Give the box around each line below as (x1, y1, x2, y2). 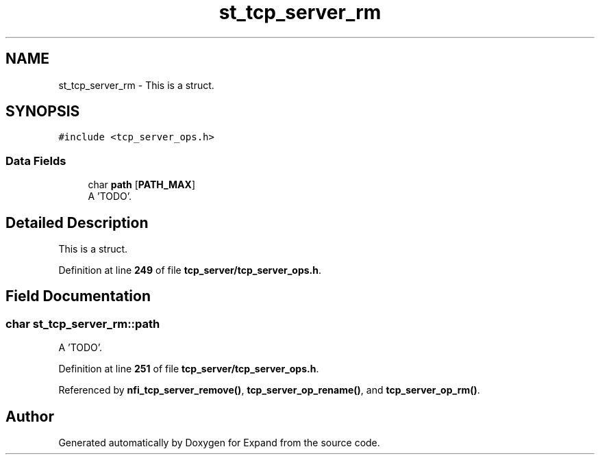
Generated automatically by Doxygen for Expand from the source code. (58, 437, 380, 449)
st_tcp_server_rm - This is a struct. (58, 79, 214, 91)
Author (5, 407, 54, 425)
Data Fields (5, 153, 66, 168)
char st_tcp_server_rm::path (5, 316, 160, 331)
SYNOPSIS (5, 103, 80, 120)
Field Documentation (5, 287, 151, 305)
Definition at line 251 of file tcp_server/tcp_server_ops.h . (58, 363, 319, 375)
